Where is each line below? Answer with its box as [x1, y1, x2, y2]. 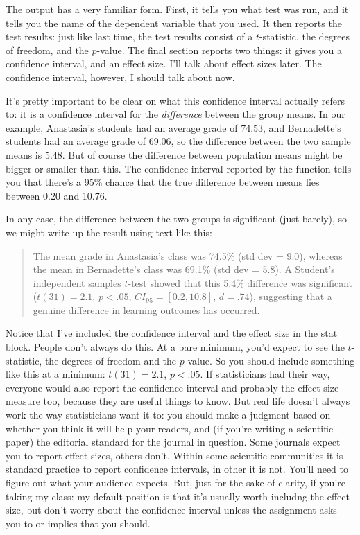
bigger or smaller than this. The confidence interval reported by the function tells [6, 161, 352, 175]
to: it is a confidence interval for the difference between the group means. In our [6, 107, 345, 121]
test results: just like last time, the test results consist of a [6, 29, 253, 44]
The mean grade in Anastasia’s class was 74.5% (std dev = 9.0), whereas [33, 248, 343, 263]
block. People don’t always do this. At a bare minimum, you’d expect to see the [6, 340, 345, 354]
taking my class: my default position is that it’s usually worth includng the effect [6, 489, 350, 503]
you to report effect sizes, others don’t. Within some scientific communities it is [6, 448, 343, 462]
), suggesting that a [249, 289, 332, 304]
